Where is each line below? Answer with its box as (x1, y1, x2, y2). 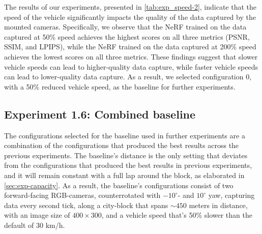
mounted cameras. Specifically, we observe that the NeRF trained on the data (4, 21, 247, 32)
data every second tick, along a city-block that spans (4, 199, 168, 210)
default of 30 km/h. (4, 219, 65, 230)
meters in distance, (189, 199, 248, 210)
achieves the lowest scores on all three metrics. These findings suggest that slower (4, 51, 258, 62)
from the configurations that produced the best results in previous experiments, (4, 160, 252, 170)
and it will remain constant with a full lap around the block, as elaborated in (4, 169, 245, 180)
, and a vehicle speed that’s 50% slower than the (101, 210, 252, 220)
